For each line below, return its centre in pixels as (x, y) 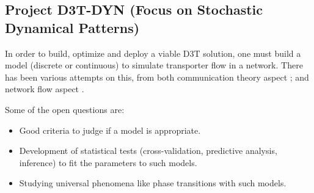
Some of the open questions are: (65, 109)
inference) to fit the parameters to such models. (108, 162)
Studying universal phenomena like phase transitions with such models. (153, 183)
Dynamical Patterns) (72, 27)
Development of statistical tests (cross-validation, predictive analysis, (148, 151)
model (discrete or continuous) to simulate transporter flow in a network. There (154, 65)
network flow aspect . (45, 89)
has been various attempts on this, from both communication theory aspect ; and (157, 77)
